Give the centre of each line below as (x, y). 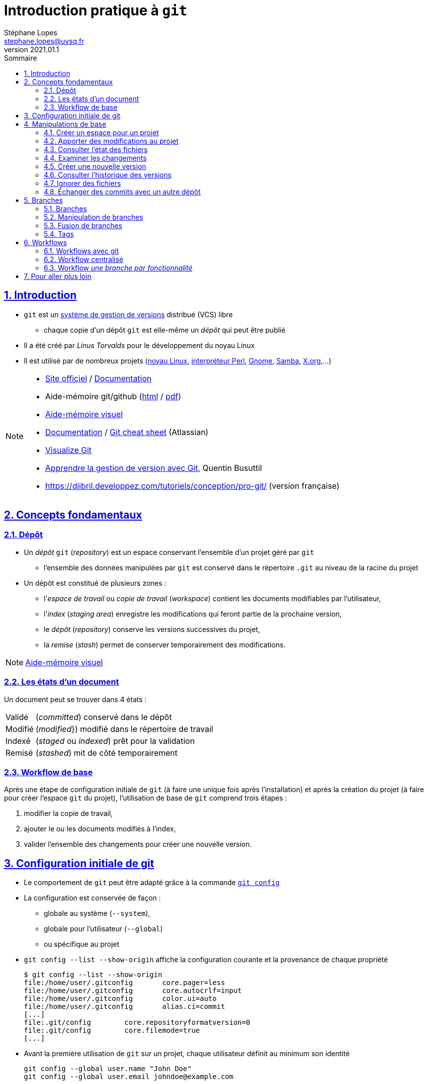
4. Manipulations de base (65, 124)
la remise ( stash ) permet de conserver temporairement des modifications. (165, 644)
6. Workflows (45, 242)
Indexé (18, 741)
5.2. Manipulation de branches (93, 217)
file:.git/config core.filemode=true (112, 1031)
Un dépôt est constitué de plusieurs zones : (95, 583)
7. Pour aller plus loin (58, 276)
